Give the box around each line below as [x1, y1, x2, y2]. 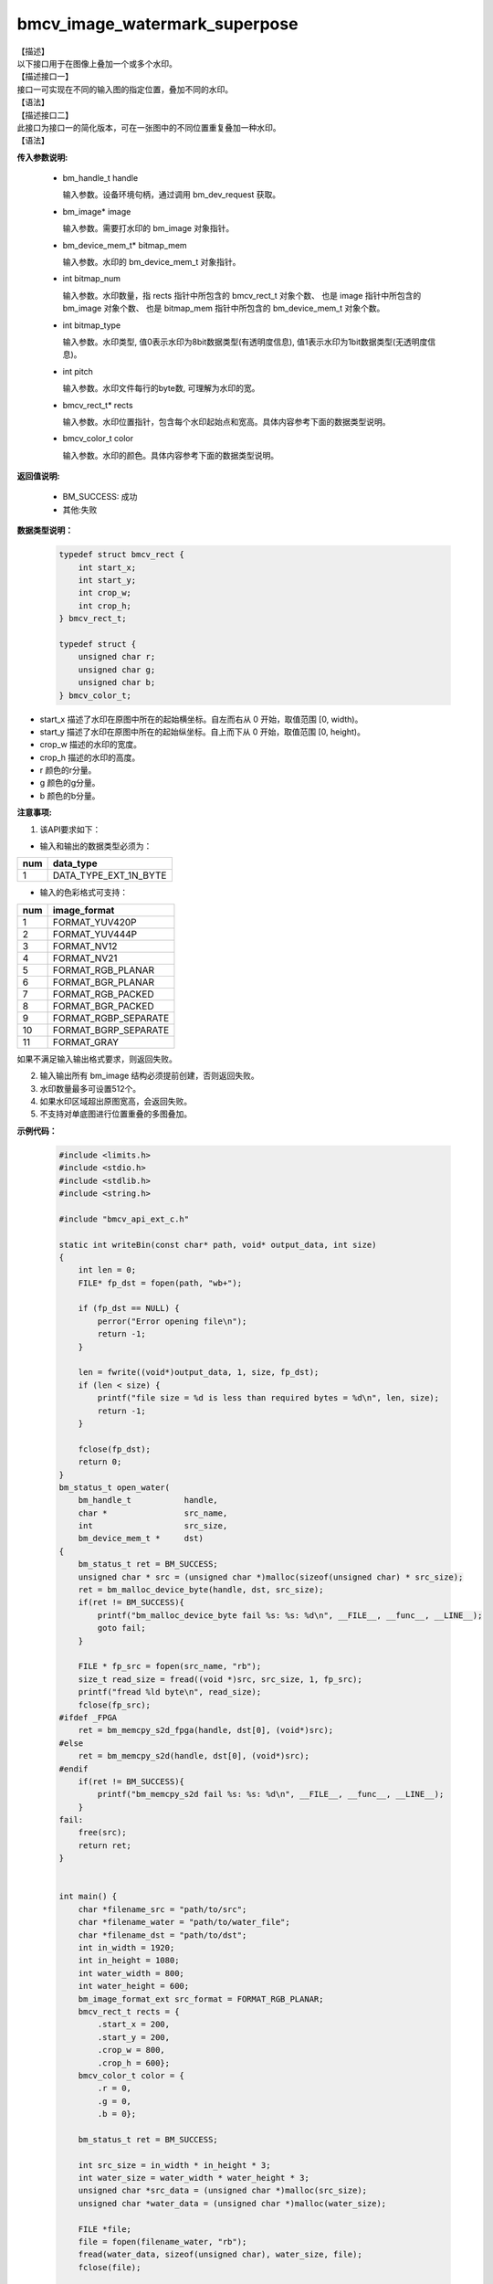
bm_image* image [62, 206, 131, 217]
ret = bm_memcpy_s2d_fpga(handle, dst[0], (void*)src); [78, 1725, 334, 1736]
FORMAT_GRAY [52, 1035, 119, 1048]
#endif [58, 1763, 89, 1774]
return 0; [78, 1457, 122, 1467]
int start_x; [78, 562, 137, 573]
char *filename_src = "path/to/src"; [78, 1904, 247, 1914]
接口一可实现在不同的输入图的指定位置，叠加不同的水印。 [16, 83, 233, 95]
